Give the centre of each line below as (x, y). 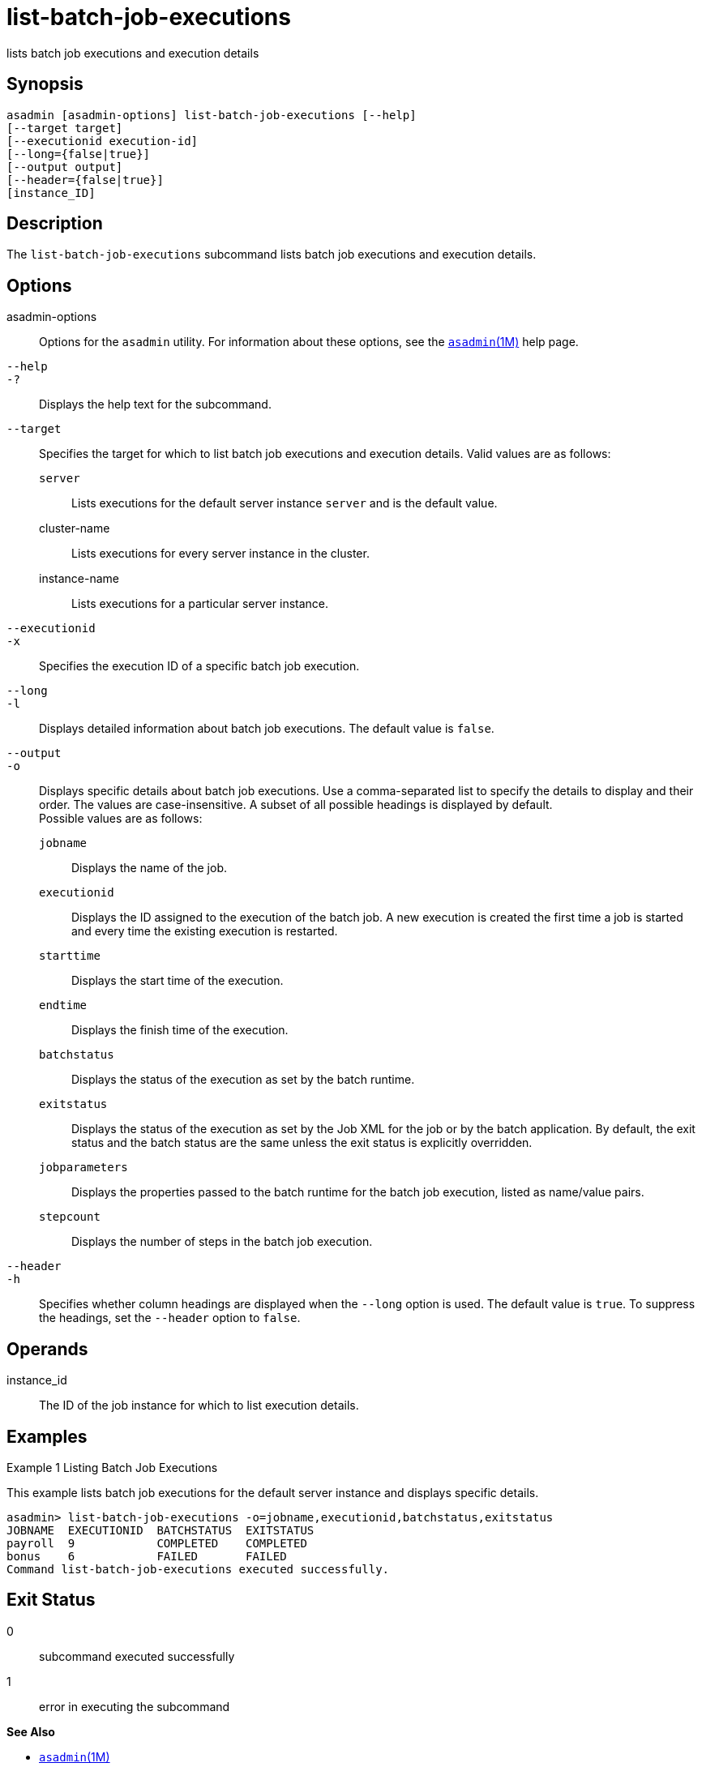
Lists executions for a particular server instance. (200, 604)
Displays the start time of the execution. (178, 981)
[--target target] (65, 128)
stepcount (70, 1217)
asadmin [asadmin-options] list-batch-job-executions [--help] (212, 115)
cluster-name (75, 528)
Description (55, 224)
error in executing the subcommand (135, 1706)
